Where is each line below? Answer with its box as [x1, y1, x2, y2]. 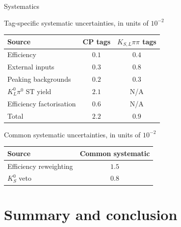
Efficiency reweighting [7, 161, 73, 171]
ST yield [26, 86, 52, 96]
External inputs [7, 62, 54, 72]
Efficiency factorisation [7, 98, 76, 108]
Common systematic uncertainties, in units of [4, 129, 141, 139]
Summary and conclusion [4, 204, 178, 224]
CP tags [82, 36, 111, 47]
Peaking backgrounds [7, 74, 71, 84]
